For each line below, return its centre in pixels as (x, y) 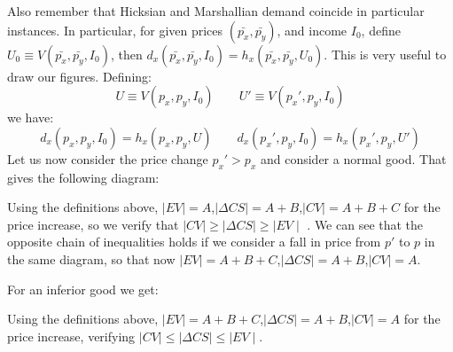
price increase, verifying (71, 336)
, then (126, 54)
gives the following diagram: (83, 177)
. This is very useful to (385, 54)
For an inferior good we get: (83, 289)
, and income (312, 30)
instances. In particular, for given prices (115, 30)
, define (381, 30)
